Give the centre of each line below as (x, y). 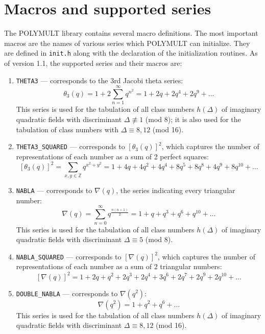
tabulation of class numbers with (67, 129)
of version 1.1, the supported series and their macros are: (93, 63)
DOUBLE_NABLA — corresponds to (67, 293)
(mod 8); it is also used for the (193, 119)
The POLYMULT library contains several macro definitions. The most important (131, 33)
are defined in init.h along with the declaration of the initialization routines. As (131, 53)
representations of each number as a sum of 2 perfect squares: (112, 156)
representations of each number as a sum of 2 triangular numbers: (119, 266)
